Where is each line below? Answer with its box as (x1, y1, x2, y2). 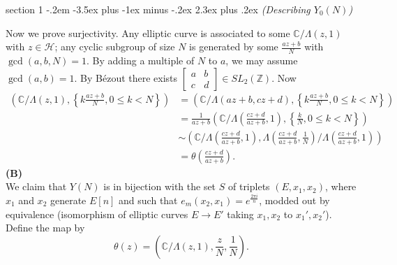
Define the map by (6, 220, 85, 235)
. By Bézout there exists (74, 70, 178, 85)
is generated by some (189, 39, 278, 54)
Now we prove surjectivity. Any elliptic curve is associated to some (6, 25, 290, 40)
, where (324, 179, 357, 194)
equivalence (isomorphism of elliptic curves (6, 206, 188, 221)
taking (227, 206, 254, 221)
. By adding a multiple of (87, 53, 195, 68)
